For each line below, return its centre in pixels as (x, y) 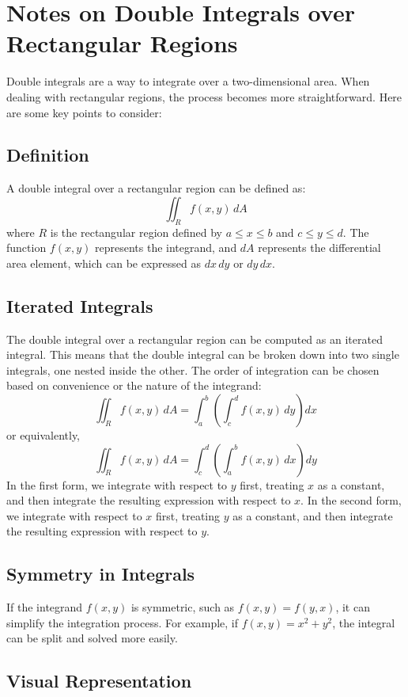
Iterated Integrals (80, 305)
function (26, 248)
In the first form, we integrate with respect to (117, 484)
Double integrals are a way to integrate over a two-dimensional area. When (188, 81)
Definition (48, 155)
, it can (353, 607)
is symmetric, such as (183, 607)
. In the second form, (351, 500)
